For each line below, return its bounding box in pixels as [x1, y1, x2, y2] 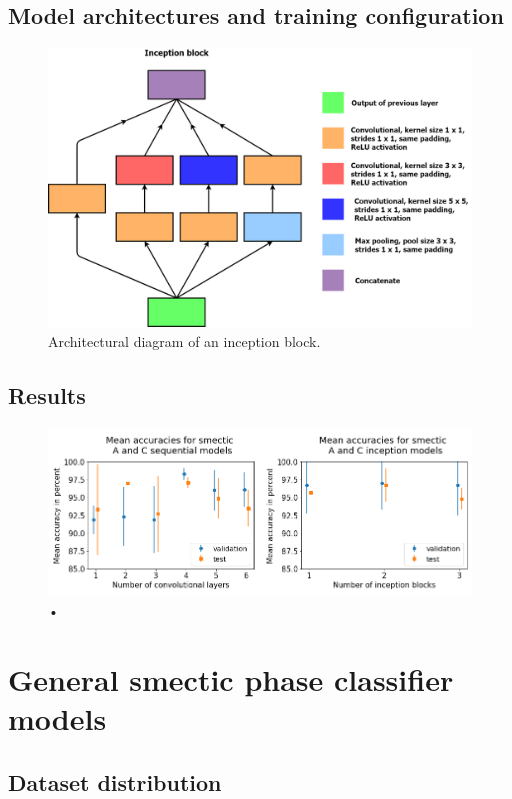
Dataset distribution [8, 766, 222, 797]
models [8, 697, 107, 738]
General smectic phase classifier [8, 658, 454, 699]
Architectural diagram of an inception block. [48, 330, 321, 351]
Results [8, 379, 86, 410]
